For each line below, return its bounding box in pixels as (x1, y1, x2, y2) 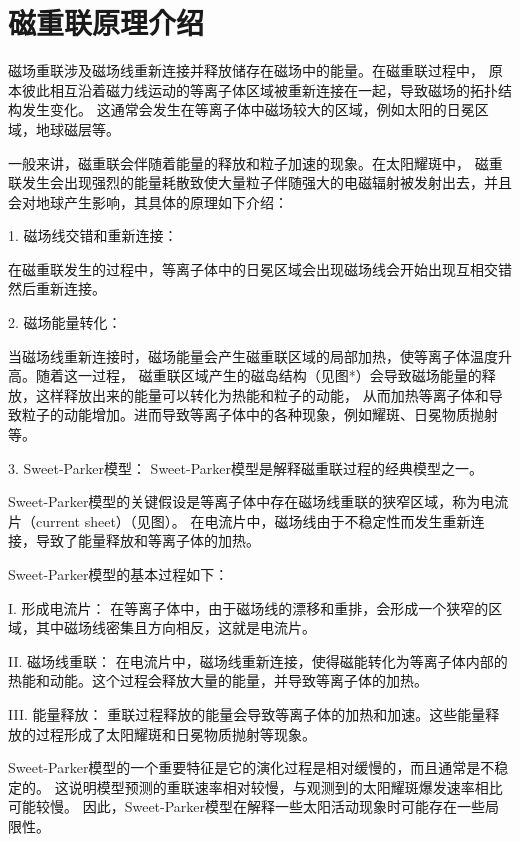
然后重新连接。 (8, 278, 106, 299)
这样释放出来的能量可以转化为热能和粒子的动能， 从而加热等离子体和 (35, 384, 489, 405)
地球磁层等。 (35, 118, 120, 139)
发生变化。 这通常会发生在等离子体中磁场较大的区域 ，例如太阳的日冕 (21, 99, 475, 120)
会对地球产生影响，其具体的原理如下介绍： (8, 191, 288, 212)
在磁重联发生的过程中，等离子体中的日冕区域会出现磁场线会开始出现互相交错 (8, 258, 512, 279)
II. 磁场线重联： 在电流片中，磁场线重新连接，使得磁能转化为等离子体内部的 (8, 650, 508, 671)
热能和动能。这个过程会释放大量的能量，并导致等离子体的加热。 (8, 670, 428, 691)
